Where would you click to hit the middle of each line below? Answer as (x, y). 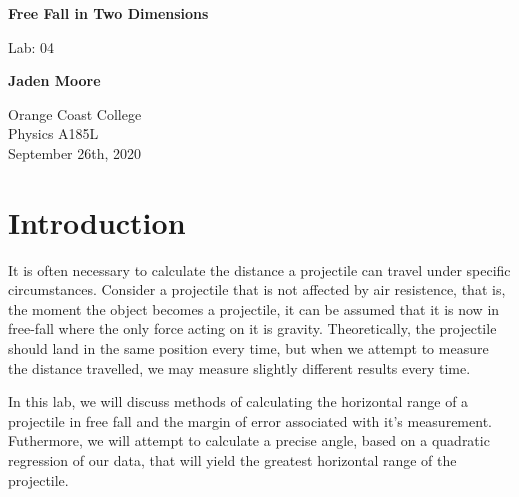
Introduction (97, 221)
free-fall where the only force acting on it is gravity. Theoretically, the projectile (252, 328)
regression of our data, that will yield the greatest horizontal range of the (232, 460)
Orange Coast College (75, 113)
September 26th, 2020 (75, 152)
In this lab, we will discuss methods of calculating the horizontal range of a (238, 401)
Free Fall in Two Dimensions (108, 13)
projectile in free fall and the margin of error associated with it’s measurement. (250, 420)
